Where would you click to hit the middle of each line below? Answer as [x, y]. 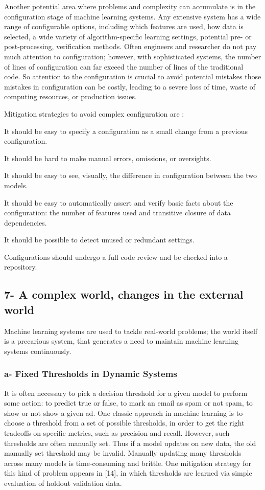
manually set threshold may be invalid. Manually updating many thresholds [123, 453]
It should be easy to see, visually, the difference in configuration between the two [131, 175]
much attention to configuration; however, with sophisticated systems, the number [133, 56]
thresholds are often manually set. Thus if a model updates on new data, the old [130, 443]
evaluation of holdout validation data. [63, 483]
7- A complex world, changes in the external [124, 294]
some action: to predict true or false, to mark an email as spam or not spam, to [128, 403]
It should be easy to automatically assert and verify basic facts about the [119, 202]
